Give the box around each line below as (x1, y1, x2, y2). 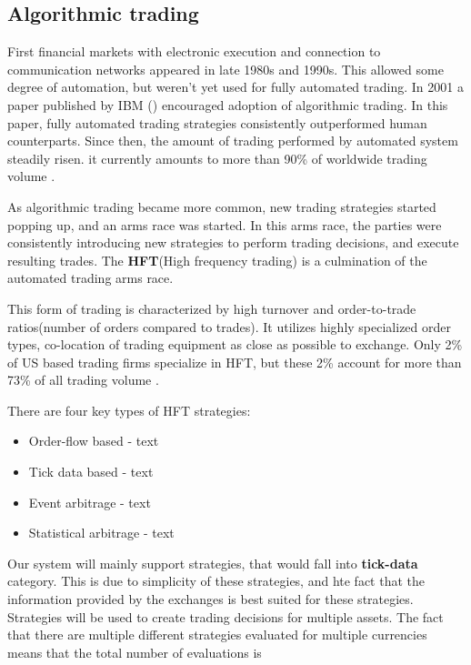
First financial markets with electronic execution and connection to (7, 42, 381, 61)
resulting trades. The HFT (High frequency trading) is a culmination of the (7, 250, 427, 269)
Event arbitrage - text (28, 492, 151, 511)
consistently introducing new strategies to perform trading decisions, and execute (7, 233, 459, 252)
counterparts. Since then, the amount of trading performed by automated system (7, 131, 458, 150)
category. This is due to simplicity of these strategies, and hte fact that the (7, 571, 426, 590)
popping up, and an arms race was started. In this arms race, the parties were (7, 215, 442, 234)
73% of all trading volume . (7, 370, 159, 389)
